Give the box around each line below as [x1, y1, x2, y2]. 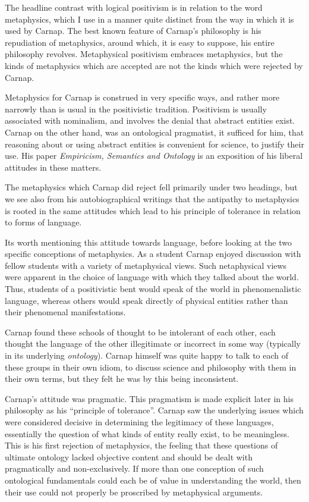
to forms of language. [5, 216, 82, 228]
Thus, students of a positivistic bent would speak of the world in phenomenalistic [5, 283, 301, 295]
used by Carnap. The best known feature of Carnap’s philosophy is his [5, 24, 261, 37]
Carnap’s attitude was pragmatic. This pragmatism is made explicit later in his [5, 392, 294, 404]
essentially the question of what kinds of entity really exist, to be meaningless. [5, 427, 289, 440]
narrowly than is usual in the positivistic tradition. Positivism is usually [5, 102, 267, 115]
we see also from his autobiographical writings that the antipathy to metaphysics [5, 192, 299, 205]
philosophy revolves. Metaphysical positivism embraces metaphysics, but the [5, 48, 283, 60]
